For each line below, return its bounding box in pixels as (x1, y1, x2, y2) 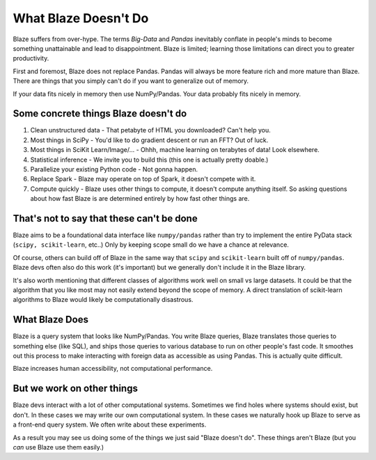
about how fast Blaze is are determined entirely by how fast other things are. (30, 194, 250, 203)
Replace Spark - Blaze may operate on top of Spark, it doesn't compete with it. (30, 175, 256, 183)
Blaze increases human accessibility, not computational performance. (13, 365, 213, 373)
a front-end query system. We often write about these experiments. (13, 420, 207, 429)
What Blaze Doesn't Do (13, 10, 149, 26)
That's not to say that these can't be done (13, 213, 198, 224)
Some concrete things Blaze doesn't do (13, 108, 187, 120)
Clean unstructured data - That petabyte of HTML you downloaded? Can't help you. (30, 126, 271, 135)
